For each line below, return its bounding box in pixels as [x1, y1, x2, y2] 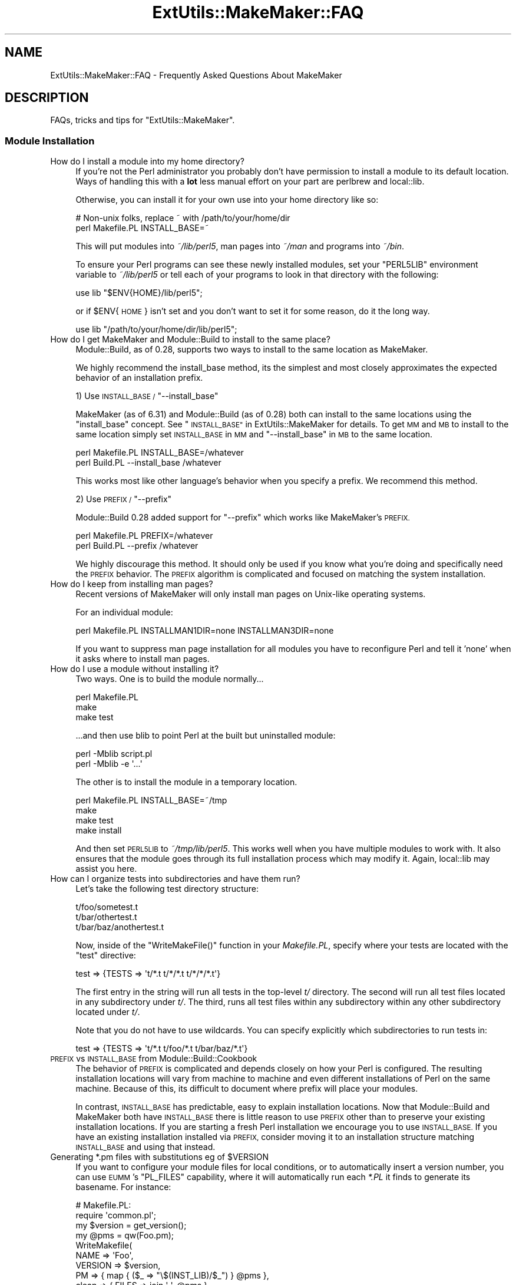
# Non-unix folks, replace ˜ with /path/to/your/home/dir [75, 213, 290, 223]
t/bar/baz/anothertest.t [75, 922, 164, 933]
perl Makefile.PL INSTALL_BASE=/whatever [75, 447, 244, 458]
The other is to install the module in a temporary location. [75, 777, 297, 788]
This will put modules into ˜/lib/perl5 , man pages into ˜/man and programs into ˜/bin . [75, 241, 404, 252]
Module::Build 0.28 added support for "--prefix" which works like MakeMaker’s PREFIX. [75, 512, 410, 523]
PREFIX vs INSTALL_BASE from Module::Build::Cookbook [50, 1053, 257, 1064]
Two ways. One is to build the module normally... [75, 674, 264, 684]
